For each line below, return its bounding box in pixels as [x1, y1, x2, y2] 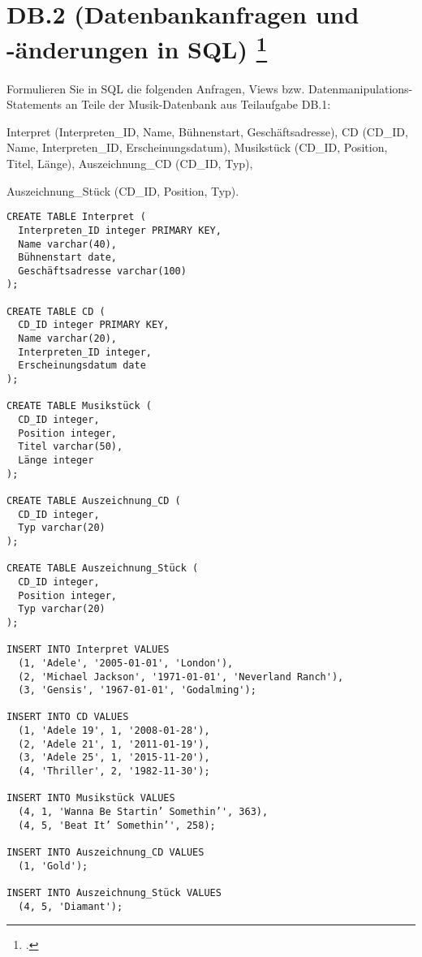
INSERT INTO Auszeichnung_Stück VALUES [6, 887, 222, 899]
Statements [6, 96, 62, 113]
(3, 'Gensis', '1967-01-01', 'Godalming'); [18, 684, 256, 696]
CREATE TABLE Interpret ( [6, 211, 146, 223]
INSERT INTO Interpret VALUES [6, 644, 170, 656]
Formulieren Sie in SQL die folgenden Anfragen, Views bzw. [6, 80, 305, 97]
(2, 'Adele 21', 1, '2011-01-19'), [18, 738, 210, 750]
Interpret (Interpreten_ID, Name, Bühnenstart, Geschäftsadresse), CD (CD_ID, [6, 123, 408, 140]
